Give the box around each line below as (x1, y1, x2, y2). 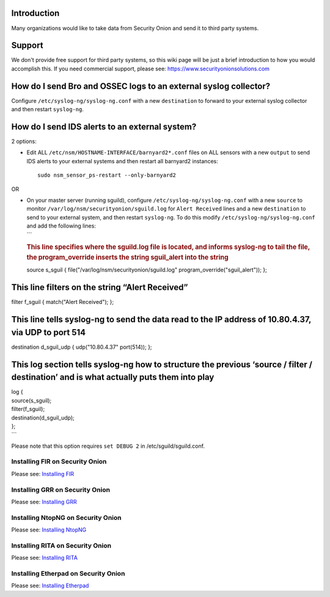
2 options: (11, 138, 37, 145)
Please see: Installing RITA (11, 554, 78, 562)
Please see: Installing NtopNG (11, 526, 87, 533)
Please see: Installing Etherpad (11, 582, 89, 590)
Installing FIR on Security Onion (11, 458, 107, 466)
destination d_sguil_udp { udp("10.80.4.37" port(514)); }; (11, 343, 152, 350)
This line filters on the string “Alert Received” (11, 282, 188, 293)
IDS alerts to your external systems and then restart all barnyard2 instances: (26, 157, 218, 165)
